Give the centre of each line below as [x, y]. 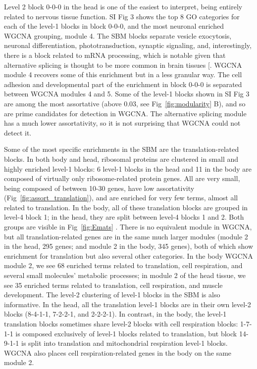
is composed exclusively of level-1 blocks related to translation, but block [126, 333]
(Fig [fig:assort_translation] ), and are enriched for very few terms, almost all [121, 198]
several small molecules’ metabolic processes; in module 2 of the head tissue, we [125, 275]
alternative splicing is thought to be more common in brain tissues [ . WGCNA [123, 65]
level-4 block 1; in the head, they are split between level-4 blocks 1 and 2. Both [124, 217]
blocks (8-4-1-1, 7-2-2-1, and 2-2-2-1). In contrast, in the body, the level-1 [115, 314]
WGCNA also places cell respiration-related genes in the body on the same [118, 352]
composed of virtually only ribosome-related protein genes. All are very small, [122, 178]
